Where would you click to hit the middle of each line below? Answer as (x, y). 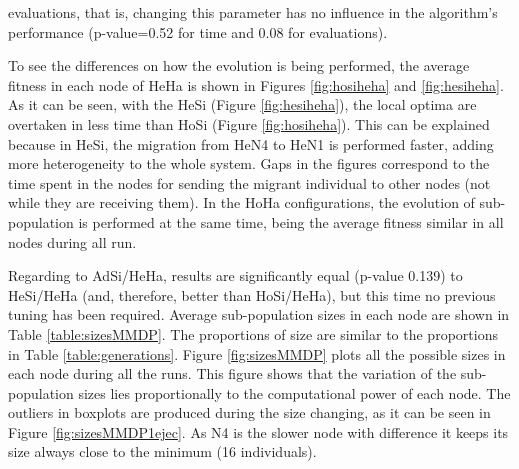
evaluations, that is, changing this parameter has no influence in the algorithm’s (253, 12)
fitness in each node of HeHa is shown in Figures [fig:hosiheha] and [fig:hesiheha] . (256, 84)
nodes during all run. (72, 241)
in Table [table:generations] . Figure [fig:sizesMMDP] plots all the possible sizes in (257, 353)
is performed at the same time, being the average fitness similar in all (291, 221)
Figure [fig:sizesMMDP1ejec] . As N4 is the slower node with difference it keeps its (258, 431)
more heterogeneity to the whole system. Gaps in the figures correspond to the (249, 163)
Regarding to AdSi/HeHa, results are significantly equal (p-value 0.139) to (235, 275)
